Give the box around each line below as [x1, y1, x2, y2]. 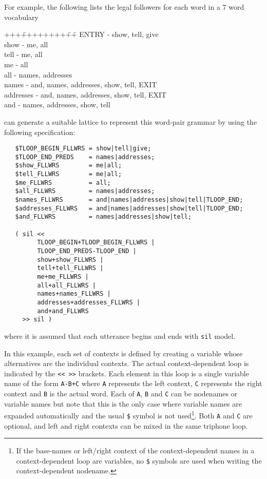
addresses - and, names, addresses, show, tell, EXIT [4, 89, 167, 100]
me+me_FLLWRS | [37, 273, 89, 280]
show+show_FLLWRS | [37, 256, 104, 263]
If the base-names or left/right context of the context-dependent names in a [16, 445, 255, 456]
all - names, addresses [4, 69, 72, 80]
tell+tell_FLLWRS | [37, 264, 104, 272]
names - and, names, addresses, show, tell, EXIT [4, 79, 157, 90]
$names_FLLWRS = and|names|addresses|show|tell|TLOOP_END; [15, 196, 243, 204]
